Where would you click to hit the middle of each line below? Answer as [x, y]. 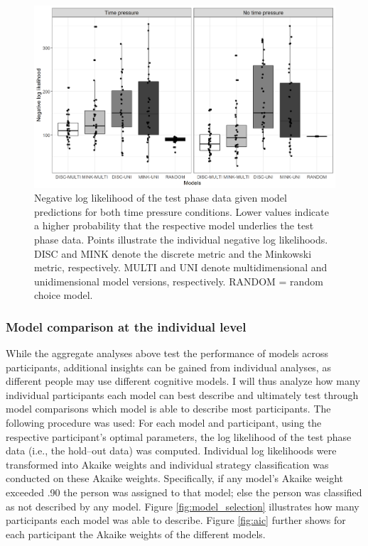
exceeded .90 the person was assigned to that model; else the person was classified [184, 492]
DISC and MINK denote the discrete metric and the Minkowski [173, 253]
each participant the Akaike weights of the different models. [136, 534]
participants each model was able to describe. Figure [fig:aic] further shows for [176, 520]
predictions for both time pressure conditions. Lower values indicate [182, 211]
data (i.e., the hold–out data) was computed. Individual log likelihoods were [171, 451]
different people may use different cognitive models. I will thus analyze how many [183, 381]
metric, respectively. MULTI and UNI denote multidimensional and [181, 267]
